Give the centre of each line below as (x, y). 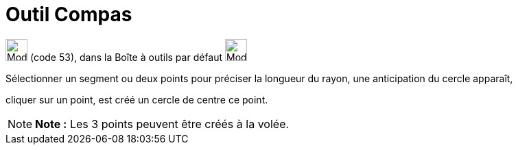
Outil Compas (69, 14)
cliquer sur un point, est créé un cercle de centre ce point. (137, 99)
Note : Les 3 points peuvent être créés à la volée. (162, 124)
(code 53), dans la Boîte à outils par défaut (126, 57)
